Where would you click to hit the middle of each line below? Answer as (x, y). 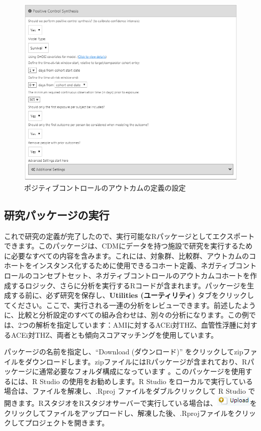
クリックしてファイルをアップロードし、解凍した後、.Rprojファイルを (119, 413)
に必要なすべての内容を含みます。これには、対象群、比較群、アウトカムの (127, 255)
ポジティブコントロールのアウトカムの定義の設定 (105, 187)
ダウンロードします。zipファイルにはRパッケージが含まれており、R (136, 361)
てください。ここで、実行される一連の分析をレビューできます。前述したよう (130, 305)
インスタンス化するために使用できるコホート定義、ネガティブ (134, 265)
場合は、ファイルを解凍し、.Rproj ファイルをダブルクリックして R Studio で (130, 391)
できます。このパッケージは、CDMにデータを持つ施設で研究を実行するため (128, 246)
